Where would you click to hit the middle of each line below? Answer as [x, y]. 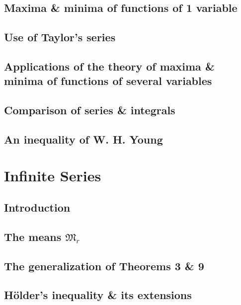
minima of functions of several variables [108, 81]
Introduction [37, 207]
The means [33, 236]
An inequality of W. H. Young [83, 139]
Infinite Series [53, 176]
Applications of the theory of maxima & [109, 66]
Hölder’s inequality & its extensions [98, 295]
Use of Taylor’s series [60, 37]
